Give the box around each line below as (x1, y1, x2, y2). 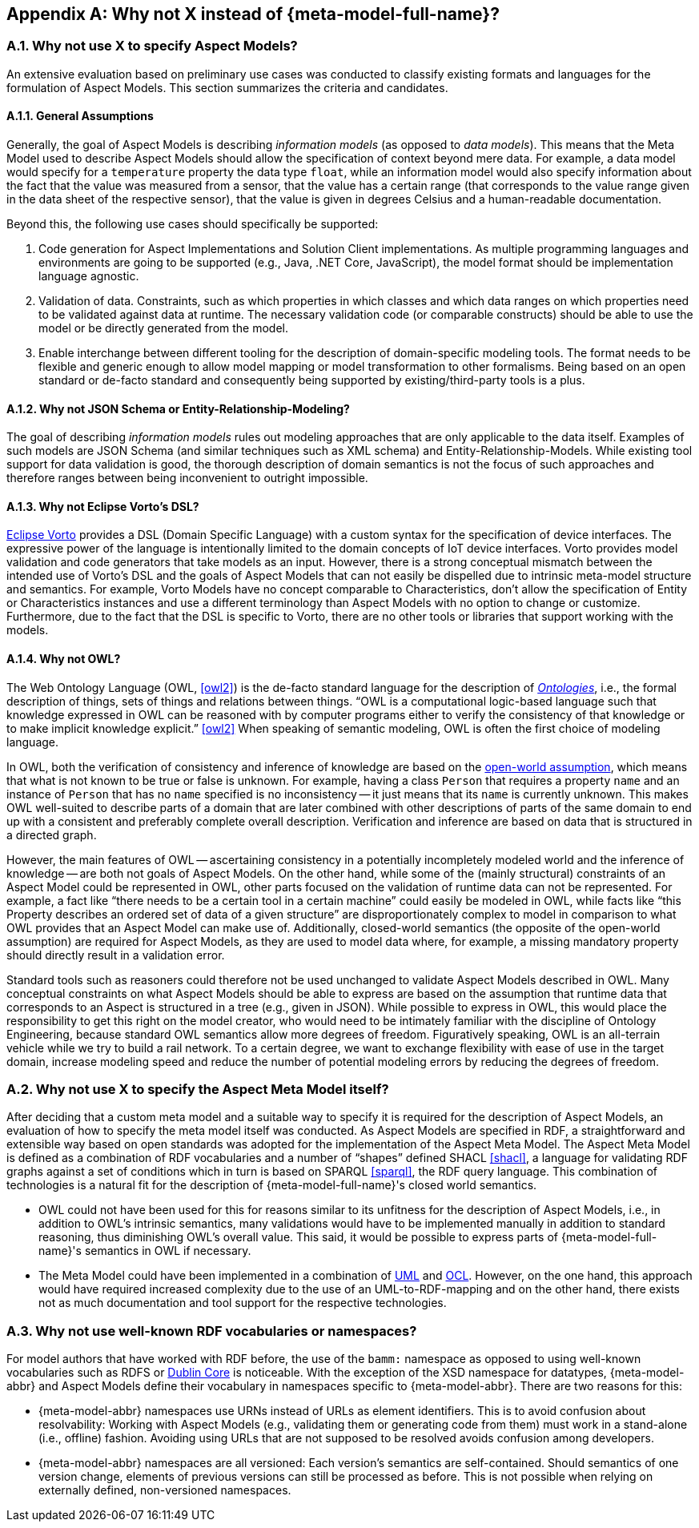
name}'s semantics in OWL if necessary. (38, 1244, 251, 1258)
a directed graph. (6, 827, 97, 842)
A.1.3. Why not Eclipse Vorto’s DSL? (6, 499, 199, 513)
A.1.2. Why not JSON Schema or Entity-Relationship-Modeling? (6, 401, 350, 416)
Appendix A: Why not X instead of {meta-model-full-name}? (6, 4, 500, 24)
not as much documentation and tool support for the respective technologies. (38, 1296, 447, 1310)
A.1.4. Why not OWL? (6, 652, 121, 666)
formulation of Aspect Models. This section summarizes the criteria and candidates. (6, 80, 448, 94)
